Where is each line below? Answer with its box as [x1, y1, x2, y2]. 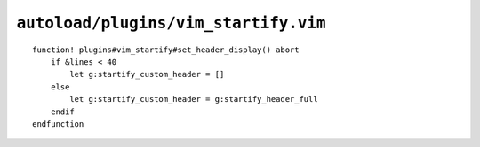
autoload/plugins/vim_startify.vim [16, 13, 326, 33]
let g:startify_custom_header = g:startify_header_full [69, 94, 319, 104]
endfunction [32, 119, 84, 128]
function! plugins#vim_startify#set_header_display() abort [32, 44, 300, 55]
